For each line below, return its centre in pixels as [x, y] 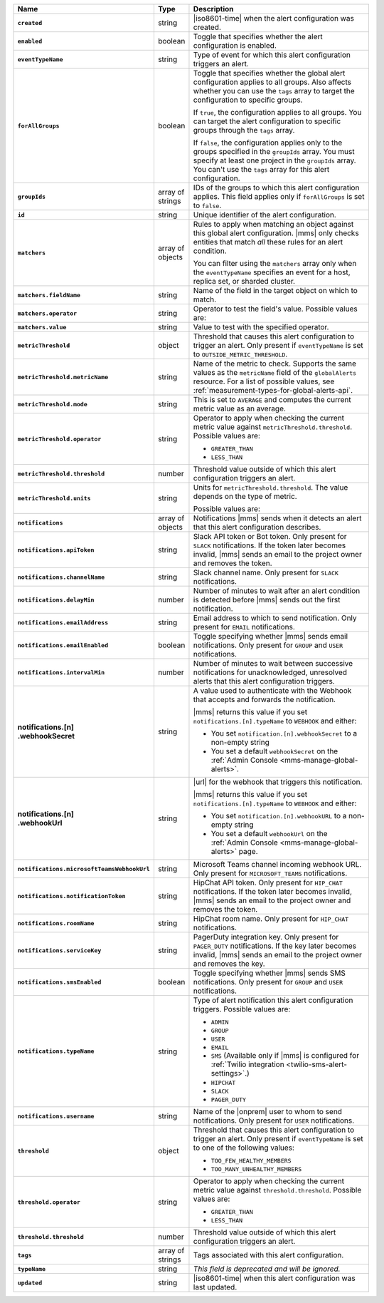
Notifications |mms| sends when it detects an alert [277, 518]
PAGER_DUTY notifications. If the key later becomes [275, 946]
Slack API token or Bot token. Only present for [270, 536]
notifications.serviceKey [59, 951]
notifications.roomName [56, 923]
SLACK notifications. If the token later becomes [270, 545]
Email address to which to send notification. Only [275, 618]
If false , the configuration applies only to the [268, 143]
